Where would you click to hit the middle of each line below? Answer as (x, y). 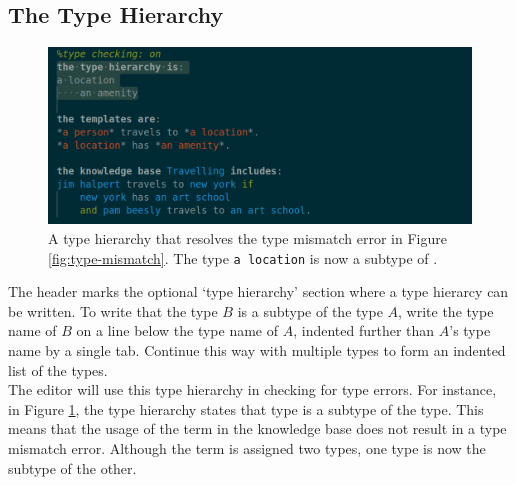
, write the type (446, 310)
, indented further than (364, 330)
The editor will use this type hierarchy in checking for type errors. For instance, (252, 389)
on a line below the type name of (177, 330)
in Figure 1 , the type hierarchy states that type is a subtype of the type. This (246, 408)
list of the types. (58, 369)
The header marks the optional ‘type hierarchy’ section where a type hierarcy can (258, 291)
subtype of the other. (72, 467)
